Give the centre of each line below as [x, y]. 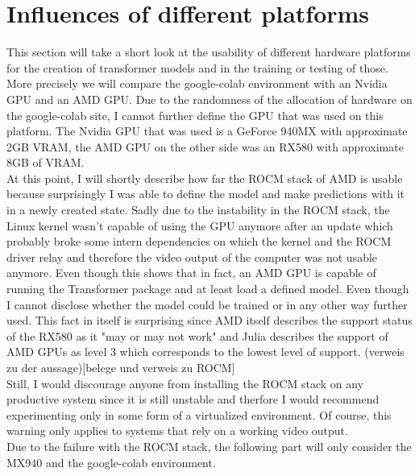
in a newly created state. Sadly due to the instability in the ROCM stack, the [198, 210]
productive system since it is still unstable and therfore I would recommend [193, 399]
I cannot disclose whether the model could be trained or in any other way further [207, 304]
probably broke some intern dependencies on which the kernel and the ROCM [199, 241]
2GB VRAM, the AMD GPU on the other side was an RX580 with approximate [205, 146]
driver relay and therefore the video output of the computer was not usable [192, 257]
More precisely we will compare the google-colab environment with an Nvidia [197, 83]
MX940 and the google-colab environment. [111, 462]
